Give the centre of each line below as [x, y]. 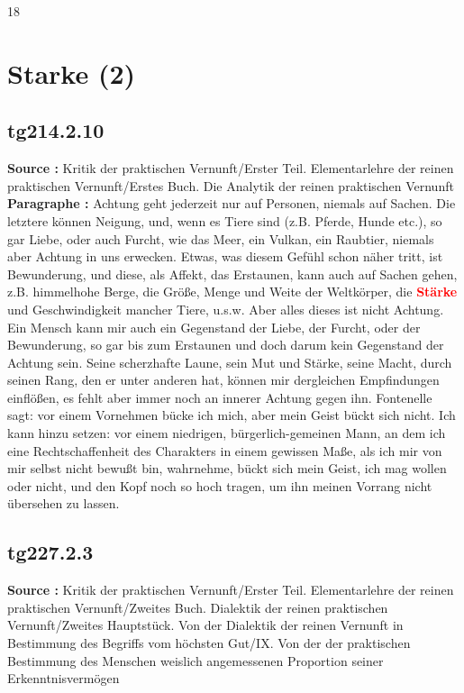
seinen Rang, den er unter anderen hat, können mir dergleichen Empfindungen [223, 380]
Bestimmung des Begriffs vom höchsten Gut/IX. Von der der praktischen [209, 643]
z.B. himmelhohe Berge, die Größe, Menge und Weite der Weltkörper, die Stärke [232, 292]
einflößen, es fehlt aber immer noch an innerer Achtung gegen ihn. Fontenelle [220, 397]
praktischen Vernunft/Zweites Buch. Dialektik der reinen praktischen [198, 607]
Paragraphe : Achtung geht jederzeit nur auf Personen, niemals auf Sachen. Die [232, 203]
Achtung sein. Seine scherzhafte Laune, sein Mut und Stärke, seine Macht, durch [230, 362]
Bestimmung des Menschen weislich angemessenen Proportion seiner [196, 660]
